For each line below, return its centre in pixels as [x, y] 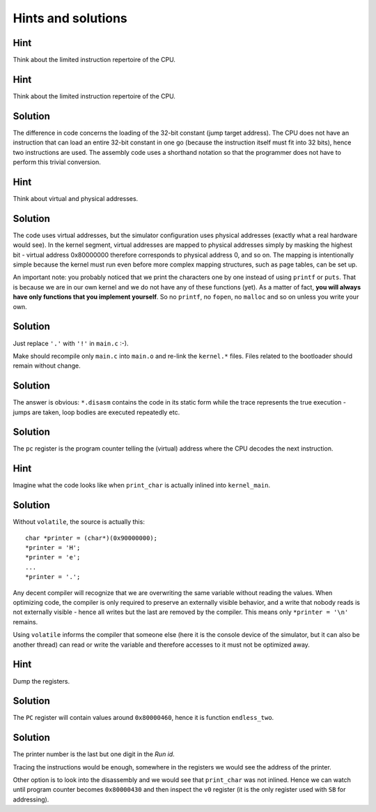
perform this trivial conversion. [57, 162]
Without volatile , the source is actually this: [79, 522]
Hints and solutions [70, 18]
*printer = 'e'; [53, 557]
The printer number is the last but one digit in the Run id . [94, 754]
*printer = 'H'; [53, 548]
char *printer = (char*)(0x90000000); [92, 538]
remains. [25, 622]
